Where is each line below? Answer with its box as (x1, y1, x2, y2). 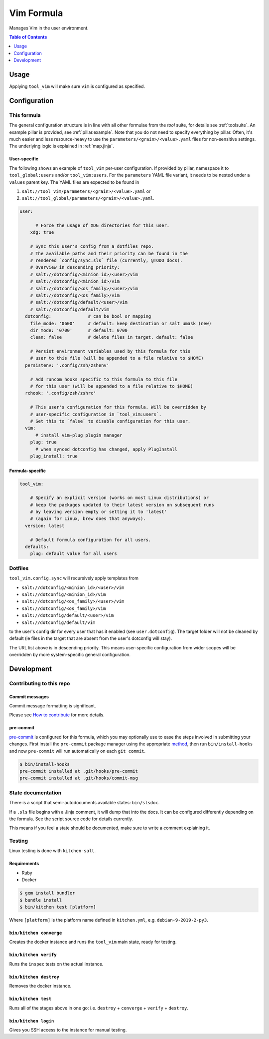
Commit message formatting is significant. (9, 703, 97, 709)
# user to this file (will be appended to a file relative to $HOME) (30, 355, 204, 361)
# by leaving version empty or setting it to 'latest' (30, 509, 167, 515)
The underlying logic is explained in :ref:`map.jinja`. (9, 143, 114, 149)
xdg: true (30, 230, 54, 235)
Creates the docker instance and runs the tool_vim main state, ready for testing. (9, 939, 177, 945)
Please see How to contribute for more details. (9, 712, 105, 718)
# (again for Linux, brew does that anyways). (30, 516, 146, 521)
